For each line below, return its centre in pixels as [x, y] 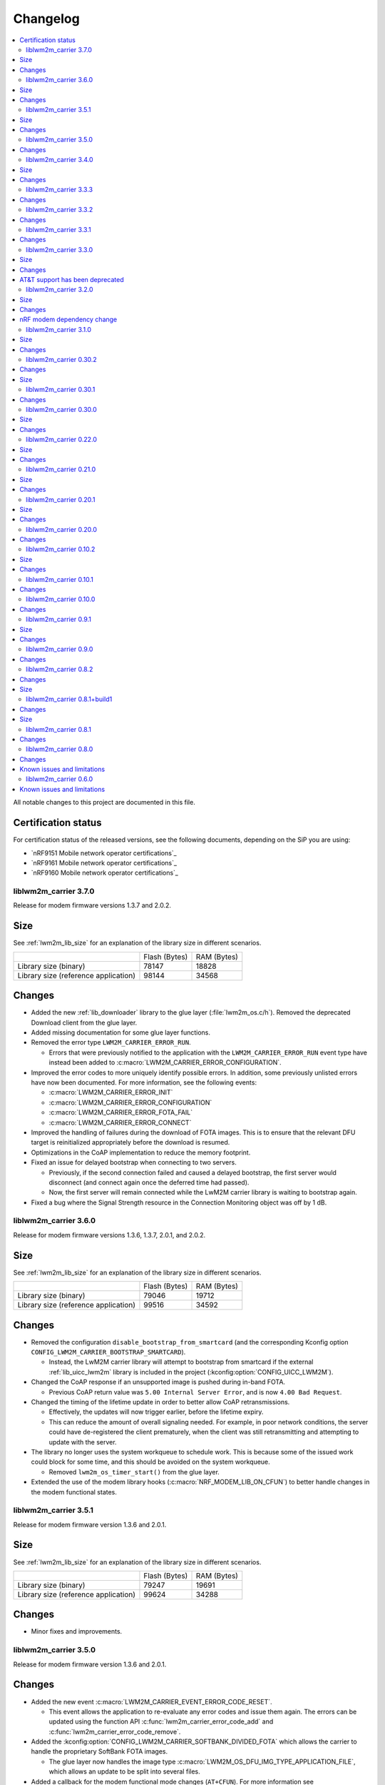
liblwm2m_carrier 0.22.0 [62, 440]
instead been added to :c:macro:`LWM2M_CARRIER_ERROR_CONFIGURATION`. [165, 1062]
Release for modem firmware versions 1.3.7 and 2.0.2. [92, 905]
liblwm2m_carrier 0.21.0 [61, 469]
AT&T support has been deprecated [72, 279]
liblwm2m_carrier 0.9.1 [59, 619]
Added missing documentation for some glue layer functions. [120, 1032]
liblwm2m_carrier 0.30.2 [62, 360]
